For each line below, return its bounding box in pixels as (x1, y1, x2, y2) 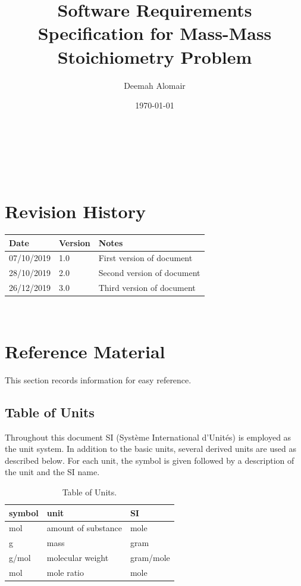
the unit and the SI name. (5, 466, 100, 478)
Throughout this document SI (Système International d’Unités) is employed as (5, 430, 291, 443)
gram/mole (130, 551, 170, 564)
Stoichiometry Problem (57, 44, 252, 69)
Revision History (5, 199, 146, 224)
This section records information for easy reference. (5, 373, 192, 386)
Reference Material (5, 339, 165, 363)
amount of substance (46, 522, 122, 534)
